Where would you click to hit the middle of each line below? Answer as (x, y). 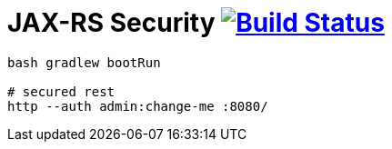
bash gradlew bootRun (84, 62)
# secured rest (61, 91)
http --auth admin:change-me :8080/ (138, 106)
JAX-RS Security (111, 23)
